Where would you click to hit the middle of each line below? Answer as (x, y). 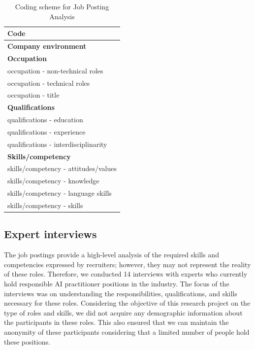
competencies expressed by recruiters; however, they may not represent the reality (127, 264)
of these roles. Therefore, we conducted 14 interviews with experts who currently (126, 274)
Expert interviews (50, 234)
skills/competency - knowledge (53, 181)
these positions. (27, 341)
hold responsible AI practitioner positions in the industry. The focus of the (117, 284)
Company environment (47, 46)
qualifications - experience (47, 131)
